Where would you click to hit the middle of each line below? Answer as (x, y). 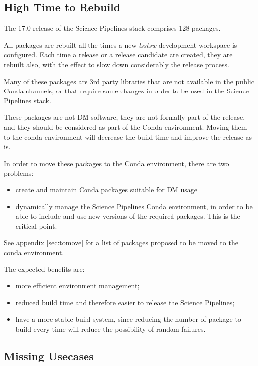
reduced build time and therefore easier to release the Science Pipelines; (125, 302)
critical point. (36, 226)
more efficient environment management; (78, 286)
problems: (19, 173)
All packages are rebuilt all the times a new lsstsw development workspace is (121, 45)
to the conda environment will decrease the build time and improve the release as (128, 137)
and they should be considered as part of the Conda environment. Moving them (126, 127)
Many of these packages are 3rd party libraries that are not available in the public (129, 81)
